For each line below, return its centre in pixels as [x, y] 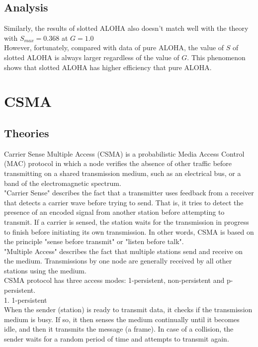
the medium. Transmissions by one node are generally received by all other [118, 261]
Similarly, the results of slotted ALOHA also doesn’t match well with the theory [126, 28]
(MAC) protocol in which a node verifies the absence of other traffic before [118, 163]
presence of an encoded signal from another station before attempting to [114, 212]
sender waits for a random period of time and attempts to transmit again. [117, 339]
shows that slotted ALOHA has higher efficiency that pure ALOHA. [108, 67]
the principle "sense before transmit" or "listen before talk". [94, 241]
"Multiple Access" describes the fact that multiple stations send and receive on [124, 251]
